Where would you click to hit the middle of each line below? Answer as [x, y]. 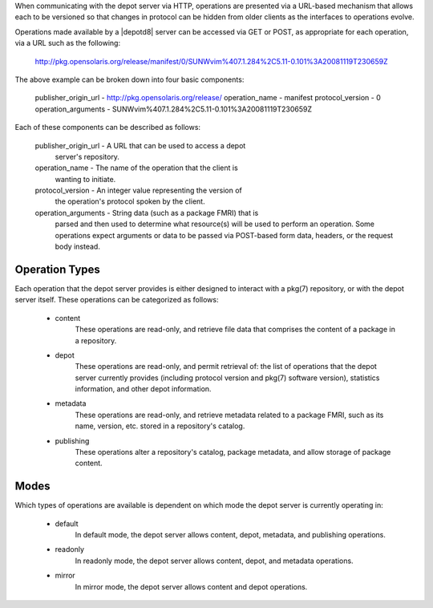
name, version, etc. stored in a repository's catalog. [160, 426]
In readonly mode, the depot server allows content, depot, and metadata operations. [214, 561]
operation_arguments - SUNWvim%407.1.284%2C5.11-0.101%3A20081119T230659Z [174, 109]
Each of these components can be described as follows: [107, 128]
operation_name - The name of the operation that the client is [136, 168]
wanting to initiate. [85, 179]
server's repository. [87, 156]
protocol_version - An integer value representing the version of [138, 191]
